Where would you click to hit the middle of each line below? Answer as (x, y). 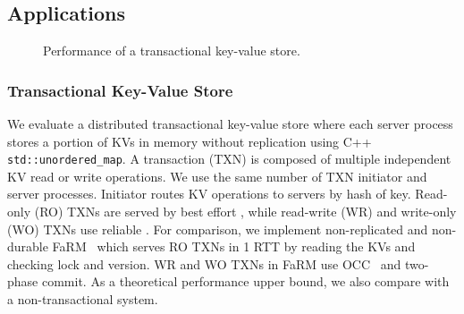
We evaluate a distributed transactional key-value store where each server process (230, 124)
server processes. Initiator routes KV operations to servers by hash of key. (209, 194)
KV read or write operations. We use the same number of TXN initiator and (217, 176)
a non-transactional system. (83, 299)
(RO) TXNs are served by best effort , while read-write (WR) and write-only (245, 212)
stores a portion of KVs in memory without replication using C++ (190, 141)
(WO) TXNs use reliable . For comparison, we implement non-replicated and (218, 229)
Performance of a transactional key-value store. (172, 51)
